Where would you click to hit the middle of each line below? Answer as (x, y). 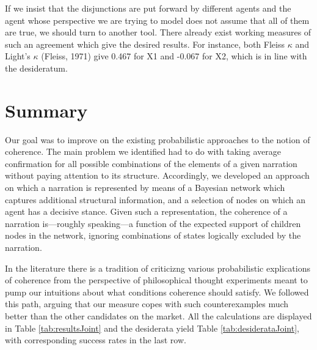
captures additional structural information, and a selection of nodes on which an (155, 199)
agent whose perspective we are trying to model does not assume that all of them (157, 20)
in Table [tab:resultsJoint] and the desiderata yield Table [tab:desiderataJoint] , (152, 328)
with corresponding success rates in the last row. (96, 340)
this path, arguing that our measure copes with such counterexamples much (147, 304)
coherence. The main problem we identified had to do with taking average (143, 151)
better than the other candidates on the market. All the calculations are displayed (158, 316)
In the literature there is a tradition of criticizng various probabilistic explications (158, 268)
